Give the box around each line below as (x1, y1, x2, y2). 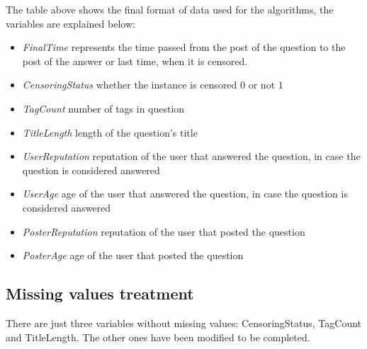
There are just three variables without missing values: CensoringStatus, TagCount (6, 315, 362, 330)
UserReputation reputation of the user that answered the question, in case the (22, 149, 361, 164)
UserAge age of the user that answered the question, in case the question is (22, 186, 348, 201)
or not (248, 77, 276, 92)
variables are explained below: (6, 16, 135, 30)
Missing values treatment (6, 282, 194, 304)
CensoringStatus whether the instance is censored (22, 77, 237, 92)
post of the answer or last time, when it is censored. (22, 53, 248, 68)
